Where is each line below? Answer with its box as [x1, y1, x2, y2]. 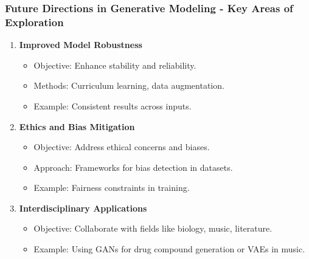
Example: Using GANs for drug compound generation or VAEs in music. [33, 243, 305, 255]
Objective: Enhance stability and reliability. [33, 58, 196, 71]
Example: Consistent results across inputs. [33, 99, 192, 112]
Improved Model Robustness [19, 38, 142, 51]
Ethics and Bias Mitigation [19, 120, 135, 133]
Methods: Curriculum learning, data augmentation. [33, 79, 224, 92]
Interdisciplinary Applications [19, 201, 147, 214]
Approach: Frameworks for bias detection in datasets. [33, 161, 233, 173]
